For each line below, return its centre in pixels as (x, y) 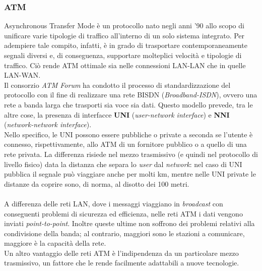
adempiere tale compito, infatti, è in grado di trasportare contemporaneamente (126, 45)
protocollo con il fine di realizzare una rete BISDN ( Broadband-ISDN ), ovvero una (131, 95)
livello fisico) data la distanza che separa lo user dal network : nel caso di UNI (123, 164)
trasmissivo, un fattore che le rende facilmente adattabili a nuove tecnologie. (122, 263)
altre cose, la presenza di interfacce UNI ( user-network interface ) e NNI (117, 114)
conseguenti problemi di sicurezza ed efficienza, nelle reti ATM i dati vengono (123, 213)
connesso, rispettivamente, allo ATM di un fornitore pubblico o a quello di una (125, 144)
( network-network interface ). (48, 124)
